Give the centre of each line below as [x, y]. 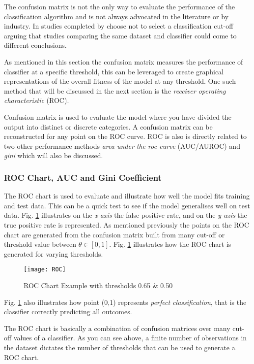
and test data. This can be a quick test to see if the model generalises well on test [127, 205]
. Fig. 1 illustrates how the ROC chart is [170, 244]
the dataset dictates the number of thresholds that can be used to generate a [120, 347]
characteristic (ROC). [37, 100]
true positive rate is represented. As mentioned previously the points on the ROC [127, 224]
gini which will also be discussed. [54, 155]
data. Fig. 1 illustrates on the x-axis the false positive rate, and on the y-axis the [126, 215]
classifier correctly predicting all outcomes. [68, 312]
